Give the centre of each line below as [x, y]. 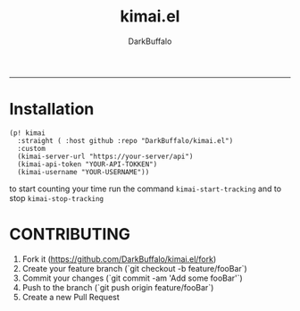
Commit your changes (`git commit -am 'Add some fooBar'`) [132, 278]
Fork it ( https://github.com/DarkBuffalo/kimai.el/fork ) [119, 259]
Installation [52, 109]
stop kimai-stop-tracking [57, 198]
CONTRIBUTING [70, 235]
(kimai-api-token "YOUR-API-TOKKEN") [87, 164]
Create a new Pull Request [71, 297]
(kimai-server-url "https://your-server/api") [105, 156]
